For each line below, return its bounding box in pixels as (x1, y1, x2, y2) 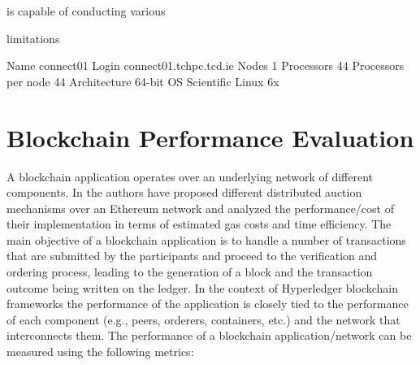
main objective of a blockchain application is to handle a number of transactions (6, 231, 406, 248)
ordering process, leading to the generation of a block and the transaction (6, 263, 373, 280)
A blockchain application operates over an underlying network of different (6, 167, 374, 185)
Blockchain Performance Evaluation (6, 120, 414, 154)
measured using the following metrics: (6, 343, 194, 360)
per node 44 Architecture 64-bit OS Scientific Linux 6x (6, 72, 279, 89)
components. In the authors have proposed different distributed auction (6, 184, 362, 201)
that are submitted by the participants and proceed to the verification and (6, 247, 378, 264)
